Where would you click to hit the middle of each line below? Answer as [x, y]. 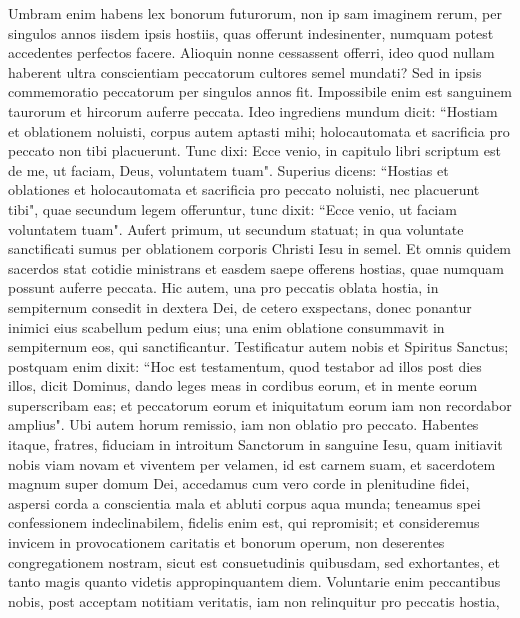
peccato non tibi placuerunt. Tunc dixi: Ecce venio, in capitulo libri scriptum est [254, 150]
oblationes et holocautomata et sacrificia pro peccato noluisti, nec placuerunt [244, 189]
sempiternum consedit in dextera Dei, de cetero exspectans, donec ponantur [240, 306]
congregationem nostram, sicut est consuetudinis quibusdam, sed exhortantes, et [254, 561]
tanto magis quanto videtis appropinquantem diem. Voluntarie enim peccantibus [254, 581]
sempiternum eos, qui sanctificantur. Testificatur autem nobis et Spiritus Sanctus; [258, 346]
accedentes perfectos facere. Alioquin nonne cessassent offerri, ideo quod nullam [251, 52]
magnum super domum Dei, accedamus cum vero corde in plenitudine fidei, [239, 483]
